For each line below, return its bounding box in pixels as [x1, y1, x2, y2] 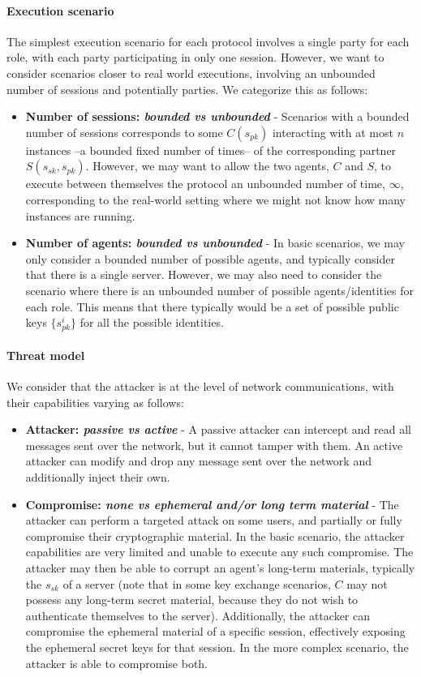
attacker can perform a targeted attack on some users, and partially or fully [25, 512, 402, 529]
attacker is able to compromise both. [25, 654, 208, 671]
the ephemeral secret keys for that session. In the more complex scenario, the [25, 638, 409, 655]
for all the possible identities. [79, 314, 224, 331]
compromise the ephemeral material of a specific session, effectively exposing [25, 623, 406, 640]
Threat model [6, 346, 85, 363]
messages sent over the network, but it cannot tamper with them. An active [25, 436, 403, 453]
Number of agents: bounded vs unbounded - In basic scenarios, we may [25, 234, 405, 251]
